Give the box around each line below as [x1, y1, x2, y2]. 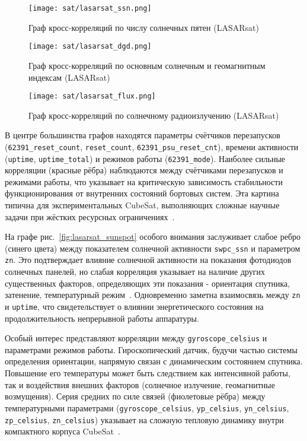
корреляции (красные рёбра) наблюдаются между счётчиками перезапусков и [5, 164, 283, 176]
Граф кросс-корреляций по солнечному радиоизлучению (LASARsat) [28, 109, 279, 121]
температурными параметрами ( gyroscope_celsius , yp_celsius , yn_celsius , [5, 401, 289, 414]
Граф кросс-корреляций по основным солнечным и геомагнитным [28, 59, 266, 71]
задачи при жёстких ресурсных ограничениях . [5, 210, 175, 223]
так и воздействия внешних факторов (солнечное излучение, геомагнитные [5, 378, 275, 391]
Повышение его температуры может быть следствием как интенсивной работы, [5, 367, 290, 379]
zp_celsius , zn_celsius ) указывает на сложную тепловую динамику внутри [5, 413, 284, 426]
